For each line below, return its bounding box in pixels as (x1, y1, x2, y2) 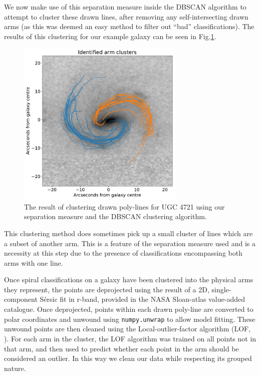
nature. (4, 362, 26, 373)
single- (211, 284, 231, 294)
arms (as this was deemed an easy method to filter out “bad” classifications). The (4, 21, 254, 32)
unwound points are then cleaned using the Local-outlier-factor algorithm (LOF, (4, 323, 251, 334)
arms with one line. (4, 257, 63, 268)
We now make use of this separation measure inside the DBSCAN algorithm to (4, 2, 246, 12)
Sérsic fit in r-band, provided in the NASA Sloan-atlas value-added (40, 294, 245, 304)
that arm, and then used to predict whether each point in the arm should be (4, 343, 239, 353)
